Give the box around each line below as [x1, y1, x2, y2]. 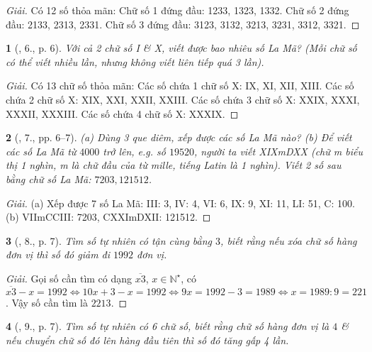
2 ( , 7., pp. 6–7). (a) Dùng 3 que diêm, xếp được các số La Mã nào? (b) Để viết [6, 130, 352, 145]
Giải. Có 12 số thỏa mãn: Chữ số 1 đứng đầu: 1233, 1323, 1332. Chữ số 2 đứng [6, 3, 349, 17]
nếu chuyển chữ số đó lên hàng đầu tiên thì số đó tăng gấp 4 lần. [6, 332, 289, 347]
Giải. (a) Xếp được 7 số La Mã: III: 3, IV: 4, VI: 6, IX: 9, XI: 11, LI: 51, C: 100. [6, 195, 355, 210]
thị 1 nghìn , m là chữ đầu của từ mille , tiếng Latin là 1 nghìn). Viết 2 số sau [6, 158, 342, 172]
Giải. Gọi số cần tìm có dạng [6, 270, 133, 285]
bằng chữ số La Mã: [6, 171, 91, 186]
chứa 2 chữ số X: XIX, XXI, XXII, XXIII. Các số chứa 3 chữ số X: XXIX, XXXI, [6, 92, 360, 106]
